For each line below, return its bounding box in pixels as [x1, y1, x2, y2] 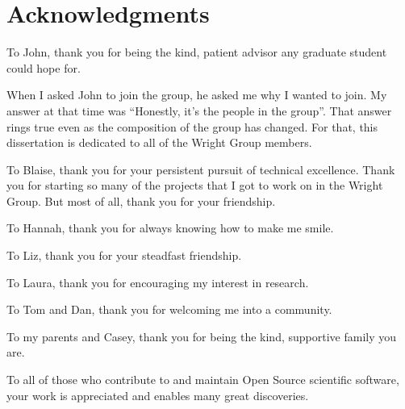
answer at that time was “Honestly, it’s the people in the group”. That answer [6, 102, 392, 119]
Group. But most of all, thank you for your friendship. [6, 192, 276, 209]
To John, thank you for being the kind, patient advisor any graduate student [6, 44, 387, 61]
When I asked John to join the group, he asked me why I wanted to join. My [6, 86, 387, 103]
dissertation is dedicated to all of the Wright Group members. [6, 134, 312, 151]
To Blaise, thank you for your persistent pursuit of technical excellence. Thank [6, 161, 395, 177]
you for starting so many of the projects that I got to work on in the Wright [6, 177, 383, 194]
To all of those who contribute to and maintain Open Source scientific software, [6, 371, 399, 388]
